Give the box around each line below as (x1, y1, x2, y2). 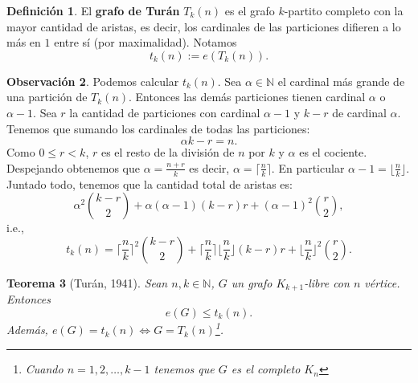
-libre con (304, 274, 350, 291)
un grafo (231, 274, 273, 291)
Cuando (25, 361, 64, 377)
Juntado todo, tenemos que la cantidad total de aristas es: (6, 175, 293, 192)
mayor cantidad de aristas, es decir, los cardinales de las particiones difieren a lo (6, 18, 401, 35)
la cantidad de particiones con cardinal (69, 104, 260, 120)
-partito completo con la (284, 2, 404, 18)
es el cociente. (299, 144, 367, 161)
